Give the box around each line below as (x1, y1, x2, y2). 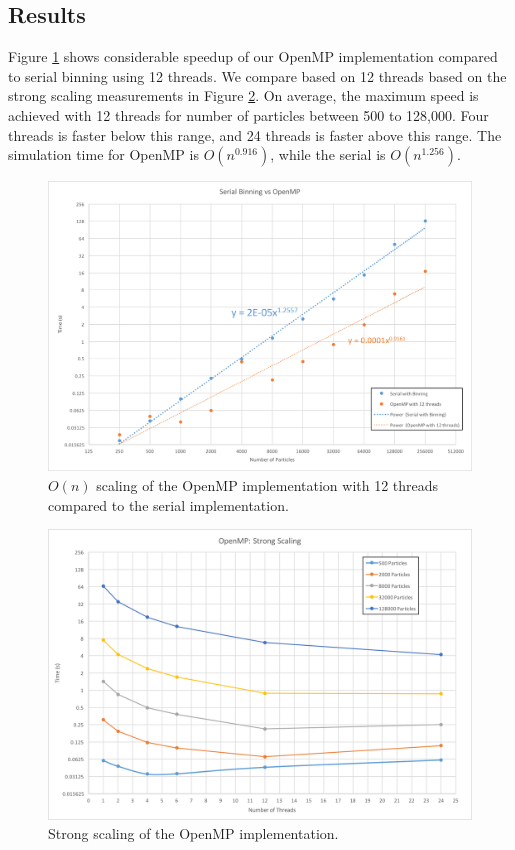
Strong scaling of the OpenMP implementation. (48, 823, 339, 844)
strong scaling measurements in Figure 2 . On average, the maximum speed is (8, 85, 479, 106)
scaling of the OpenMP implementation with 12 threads (96, 475, 439, 496)
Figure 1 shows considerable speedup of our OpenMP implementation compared (8, 46, 498, 67)
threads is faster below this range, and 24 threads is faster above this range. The (8, 124, 502, 145)
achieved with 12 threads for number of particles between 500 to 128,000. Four (8, 104, 489, 125)
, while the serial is (270, 144, 386, 165)
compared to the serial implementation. (48, 494, 289, 515)
